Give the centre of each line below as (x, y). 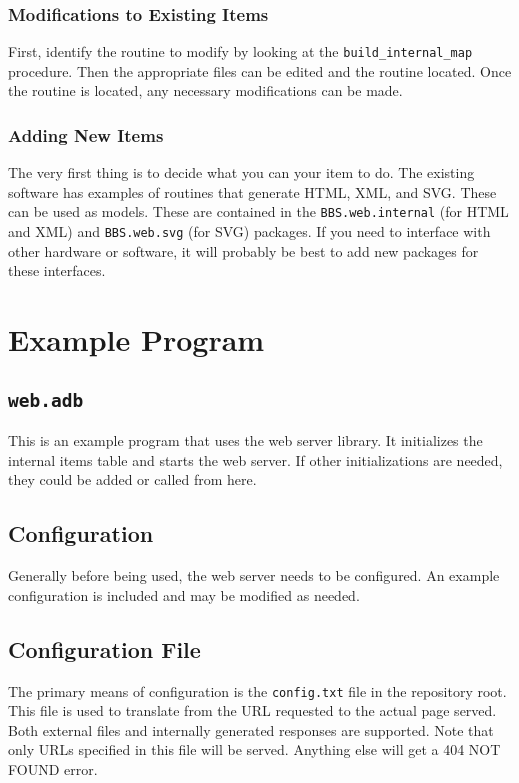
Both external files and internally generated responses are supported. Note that (251, 729)
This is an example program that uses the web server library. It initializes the (245, 440)
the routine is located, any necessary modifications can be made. (205, 90)
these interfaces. (57, 270)
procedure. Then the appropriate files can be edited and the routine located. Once (260, 70)
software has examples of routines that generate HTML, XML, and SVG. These (252, 191)
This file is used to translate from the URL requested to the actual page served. (252, 710)
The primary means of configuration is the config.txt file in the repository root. (257, 690)
